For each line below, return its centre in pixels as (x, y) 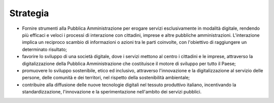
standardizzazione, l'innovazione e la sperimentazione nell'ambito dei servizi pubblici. (112, 92)
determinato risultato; (45, 49)
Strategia (29, 13)
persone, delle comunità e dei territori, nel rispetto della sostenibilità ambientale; (106, 78)
